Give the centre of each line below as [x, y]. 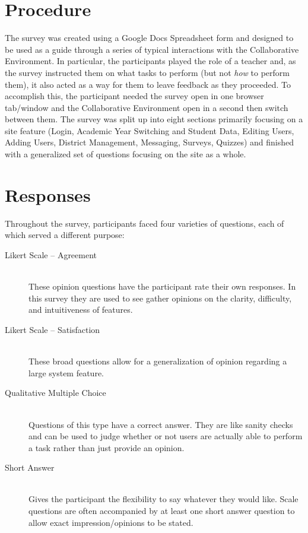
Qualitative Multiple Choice [55, 393]
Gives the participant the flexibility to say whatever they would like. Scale [163, 499]
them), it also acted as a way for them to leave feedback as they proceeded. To [148, 84]
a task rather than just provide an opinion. [107, 447]
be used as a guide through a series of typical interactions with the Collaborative [152, 49]
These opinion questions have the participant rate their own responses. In [162, 286]
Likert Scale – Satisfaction [53, 329]
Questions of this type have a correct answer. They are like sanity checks [161, 424]
